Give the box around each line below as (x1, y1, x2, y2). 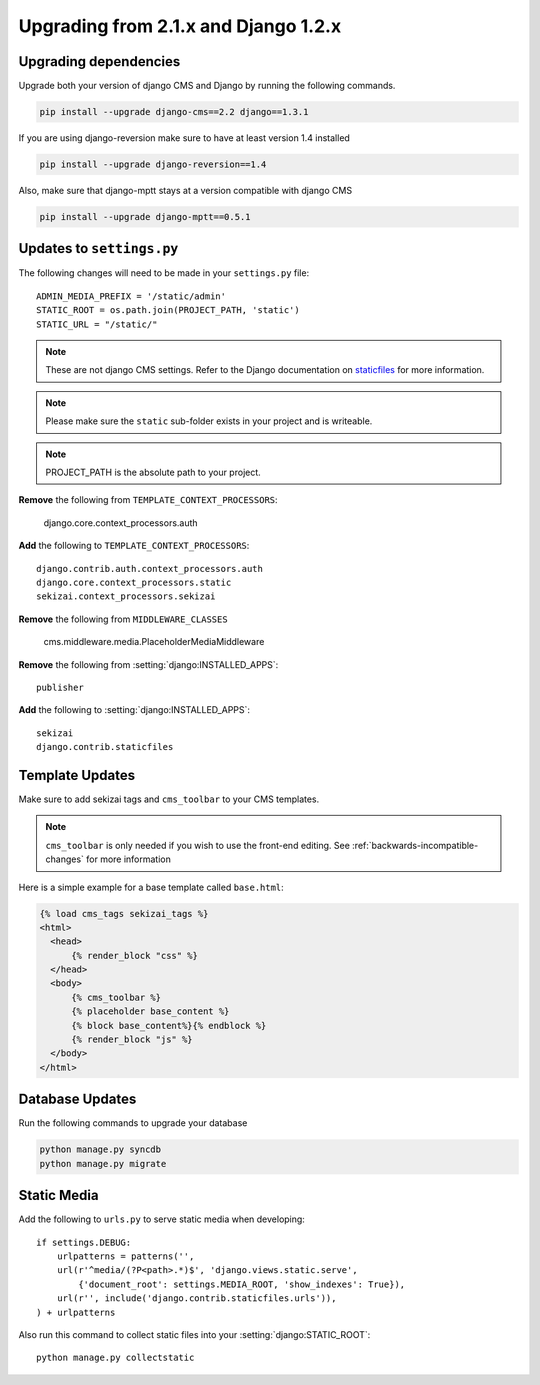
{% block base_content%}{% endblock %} (71, 1020, 267, 1031)
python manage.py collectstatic (36, 1352, 195, 1364)
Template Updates (18, 766, 135, 784)
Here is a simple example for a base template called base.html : (18, 881, 284, 893)
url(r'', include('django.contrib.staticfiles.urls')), (56, 1293, 337, 1304)
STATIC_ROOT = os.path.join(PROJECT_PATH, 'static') (36, 305, 300, 316)
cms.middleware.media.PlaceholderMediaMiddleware (43, 636, 265, 648)
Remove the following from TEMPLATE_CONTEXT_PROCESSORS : (18, 494, 279, 506)
